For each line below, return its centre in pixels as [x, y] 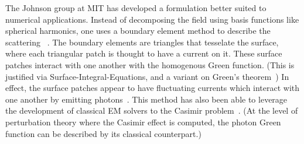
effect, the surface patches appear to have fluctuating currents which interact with [153, 88]
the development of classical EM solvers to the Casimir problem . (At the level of [152, 110]
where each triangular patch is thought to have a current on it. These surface [144, 53]
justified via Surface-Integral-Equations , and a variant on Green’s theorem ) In [147, 76]
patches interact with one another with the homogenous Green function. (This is [150, 64]
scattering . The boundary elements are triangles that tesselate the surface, [142, 42]
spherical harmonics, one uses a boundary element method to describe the [138, 31]
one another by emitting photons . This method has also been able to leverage [146, 99]
